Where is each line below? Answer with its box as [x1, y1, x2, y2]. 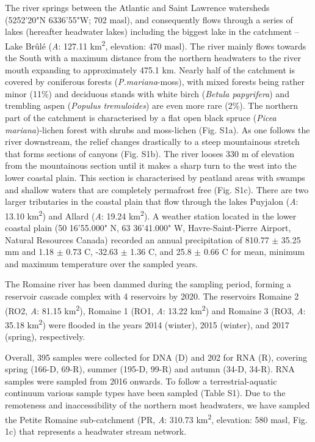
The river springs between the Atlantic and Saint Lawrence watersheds [5, 1, 270, 13]
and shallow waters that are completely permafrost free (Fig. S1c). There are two [5, 183, 309, 196]
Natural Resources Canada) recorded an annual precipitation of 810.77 [5, 233, 269, 246]
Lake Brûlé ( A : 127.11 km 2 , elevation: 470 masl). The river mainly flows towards [5, 37, 306, 52]
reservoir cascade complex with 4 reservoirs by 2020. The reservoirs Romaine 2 [5, 289, 299, 302]
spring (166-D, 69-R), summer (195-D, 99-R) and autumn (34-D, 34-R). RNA [5, 363, 295, 375]
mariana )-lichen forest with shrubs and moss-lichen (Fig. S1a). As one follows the [5, 123, 310, 136]
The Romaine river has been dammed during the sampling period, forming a [5, 278, 291, 290]
